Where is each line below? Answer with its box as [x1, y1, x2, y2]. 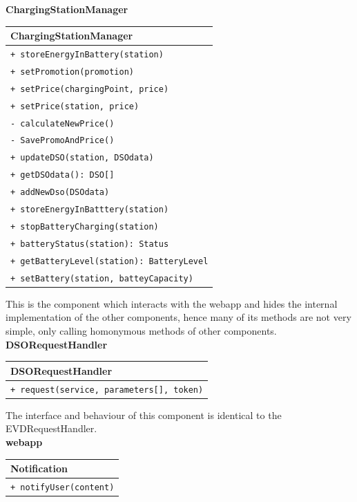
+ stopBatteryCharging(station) [10, 222, 159, 232]
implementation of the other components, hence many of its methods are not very [6, 310, 351, 324]
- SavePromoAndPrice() [10, 136, 115, 146]
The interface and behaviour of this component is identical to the [6, 407, 282, 422]
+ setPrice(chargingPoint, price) [10, 84, 169, 94]
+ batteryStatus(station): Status [10, 239, 169, 249]
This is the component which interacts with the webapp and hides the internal [6, 296, 338, 310]
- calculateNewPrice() [10, 118, 115, 129]
